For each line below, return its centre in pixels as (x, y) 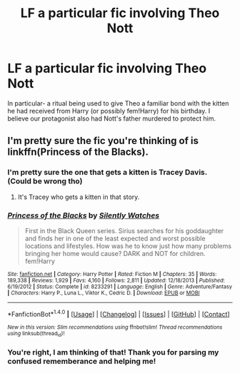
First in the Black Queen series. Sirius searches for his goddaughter (124, 230)
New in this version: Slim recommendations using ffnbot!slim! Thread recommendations (115, 327)
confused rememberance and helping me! (82, 361)
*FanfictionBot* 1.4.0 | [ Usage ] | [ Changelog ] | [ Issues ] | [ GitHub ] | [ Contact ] (119, 313)
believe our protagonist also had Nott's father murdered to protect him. (112, 118)
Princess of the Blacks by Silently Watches (83, 215)
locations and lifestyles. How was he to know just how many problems (128, 246)
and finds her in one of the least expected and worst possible (115, 238)
